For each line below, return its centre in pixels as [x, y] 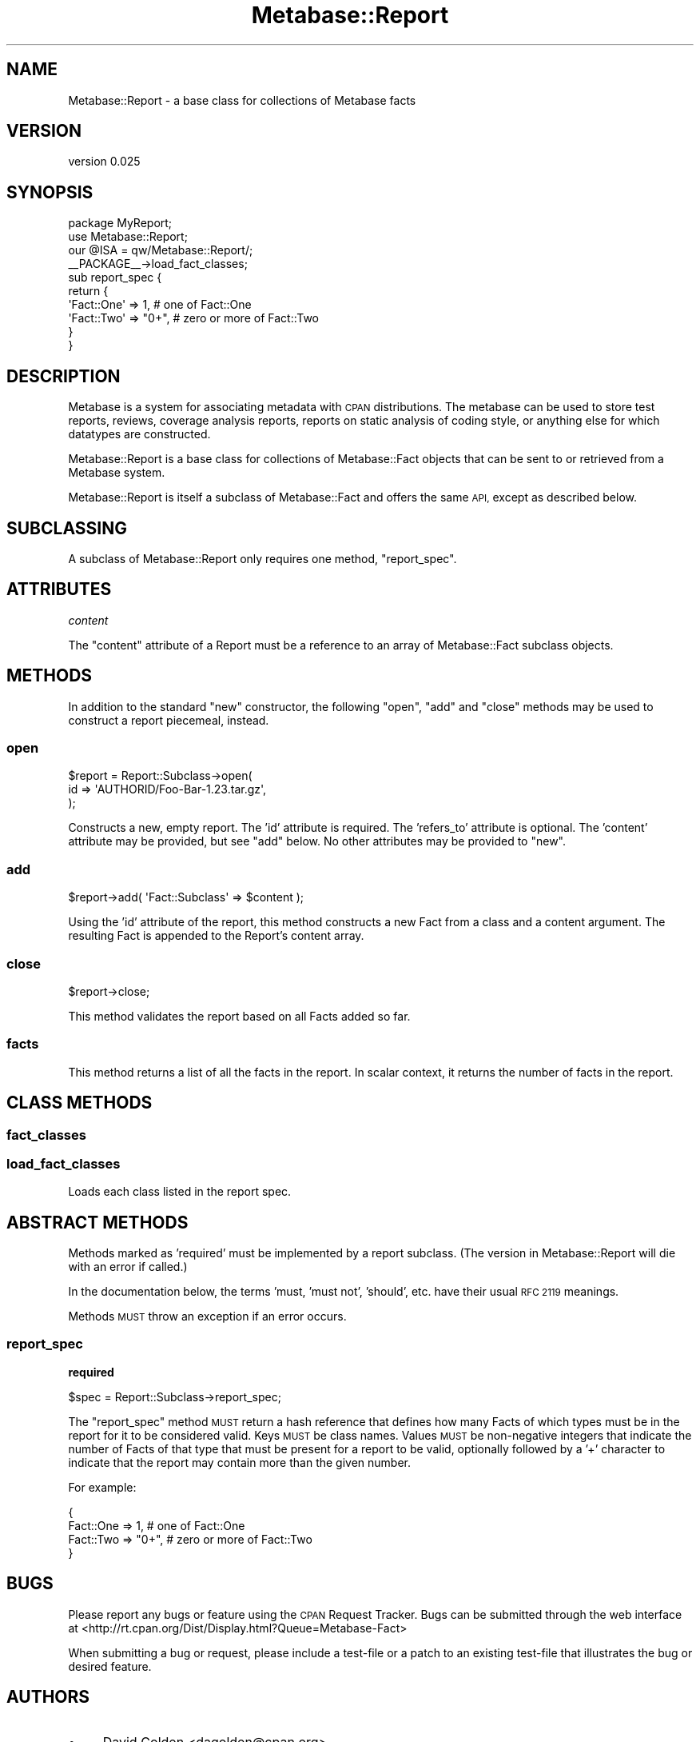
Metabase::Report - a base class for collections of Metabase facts [242, 100]
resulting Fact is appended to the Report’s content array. [216, 936]
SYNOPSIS [50, 192]
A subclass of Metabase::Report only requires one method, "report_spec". [262, 558]
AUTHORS [48, 1697]
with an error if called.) [128, 1267]
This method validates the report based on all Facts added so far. [239, 1016]
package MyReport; [120, 223]
